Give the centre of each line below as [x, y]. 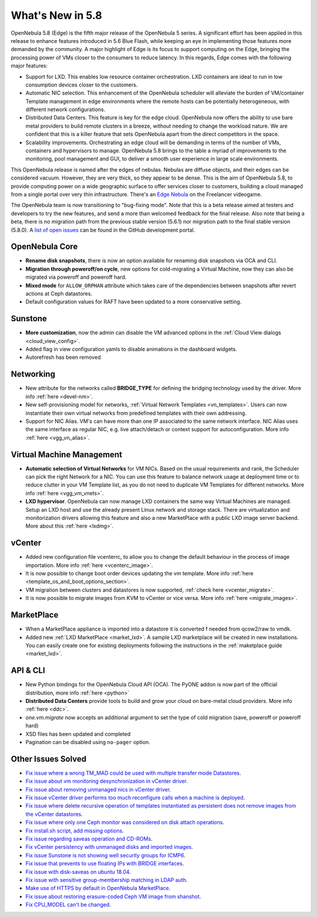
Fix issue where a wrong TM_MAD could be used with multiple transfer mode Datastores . [133, 773]
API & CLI [28, 671]
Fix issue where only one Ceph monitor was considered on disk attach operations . [125, 822]
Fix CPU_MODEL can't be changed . [68, 905]
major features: [29, 66]
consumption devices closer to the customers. [82, 85]
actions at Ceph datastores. [59, 294]
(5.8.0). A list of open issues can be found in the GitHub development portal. [103, 230]
